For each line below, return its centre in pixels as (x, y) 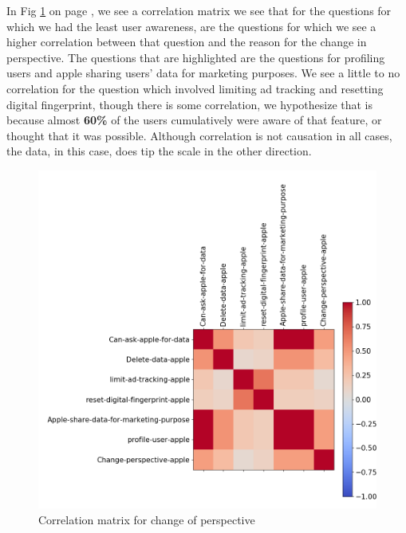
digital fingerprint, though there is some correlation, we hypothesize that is (190, 104)
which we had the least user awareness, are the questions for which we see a (191, 26)
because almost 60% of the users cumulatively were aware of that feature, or (194, 120)
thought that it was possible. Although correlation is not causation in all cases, (199, 135)
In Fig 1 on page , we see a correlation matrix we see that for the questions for (199, 10)
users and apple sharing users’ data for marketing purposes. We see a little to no (203, 73)
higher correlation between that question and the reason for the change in (187, 42)
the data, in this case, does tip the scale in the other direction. (159, 151)
